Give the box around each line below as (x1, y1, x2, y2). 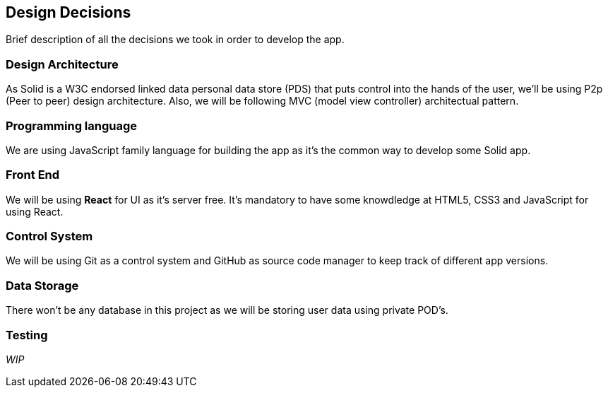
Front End (6, 168, 60, 182)
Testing (6, 327, 48, 342)
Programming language (6, 118, 138, 133)
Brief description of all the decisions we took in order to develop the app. (6, 33, 345, 46)
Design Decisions (6, 4, 131, 21)
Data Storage (6, 278, 79, 293)
